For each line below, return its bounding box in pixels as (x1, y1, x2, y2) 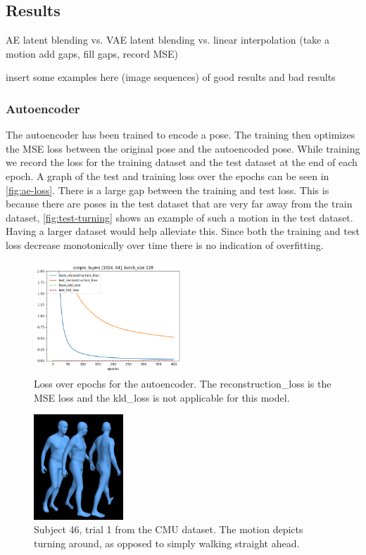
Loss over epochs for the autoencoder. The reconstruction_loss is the (34, 376, 332, 391)
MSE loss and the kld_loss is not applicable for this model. (34, 390, 290, 404)
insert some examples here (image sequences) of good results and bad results (6, 70, 336, 84)
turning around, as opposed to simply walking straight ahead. (34, 535, 300, 550)
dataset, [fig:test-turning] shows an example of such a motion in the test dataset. (6, 210, 353, 224)
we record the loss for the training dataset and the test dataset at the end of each (6, 155, 358, 170)
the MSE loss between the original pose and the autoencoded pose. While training (6, 141, 360, 155)
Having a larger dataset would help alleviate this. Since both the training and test (6, 224, 360, 238)
